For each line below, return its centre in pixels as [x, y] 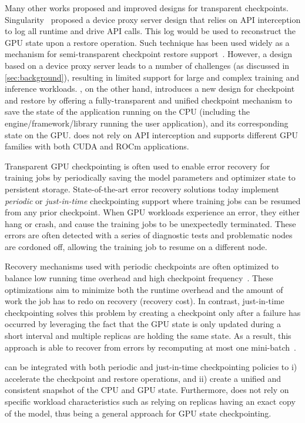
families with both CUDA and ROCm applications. [97, 146]
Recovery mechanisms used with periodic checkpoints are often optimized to [142, 266]
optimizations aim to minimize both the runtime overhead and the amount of [144, 289]
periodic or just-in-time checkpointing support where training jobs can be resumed [153, 200]
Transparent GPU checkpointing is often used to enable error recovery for [138, 166]
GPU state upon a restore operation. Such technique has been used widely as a [147, 42]
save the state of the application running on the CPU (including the [127, 111]
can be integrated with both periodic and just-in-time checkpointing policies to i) [151, 367]
